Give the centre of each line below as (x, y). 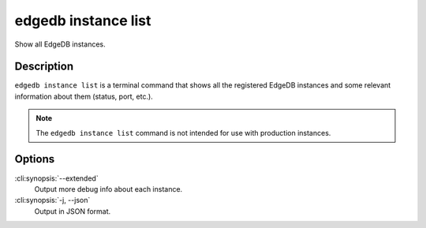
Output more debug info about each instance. (108, 189)
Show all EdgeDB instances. (60, 44)
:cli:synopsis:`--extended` (56, 178)
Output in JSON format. (73, 211)
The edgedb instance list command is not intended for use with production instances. (183, 133)
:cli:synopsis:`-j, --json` (52, 200)
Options (35, 159)
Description (44, 67)
